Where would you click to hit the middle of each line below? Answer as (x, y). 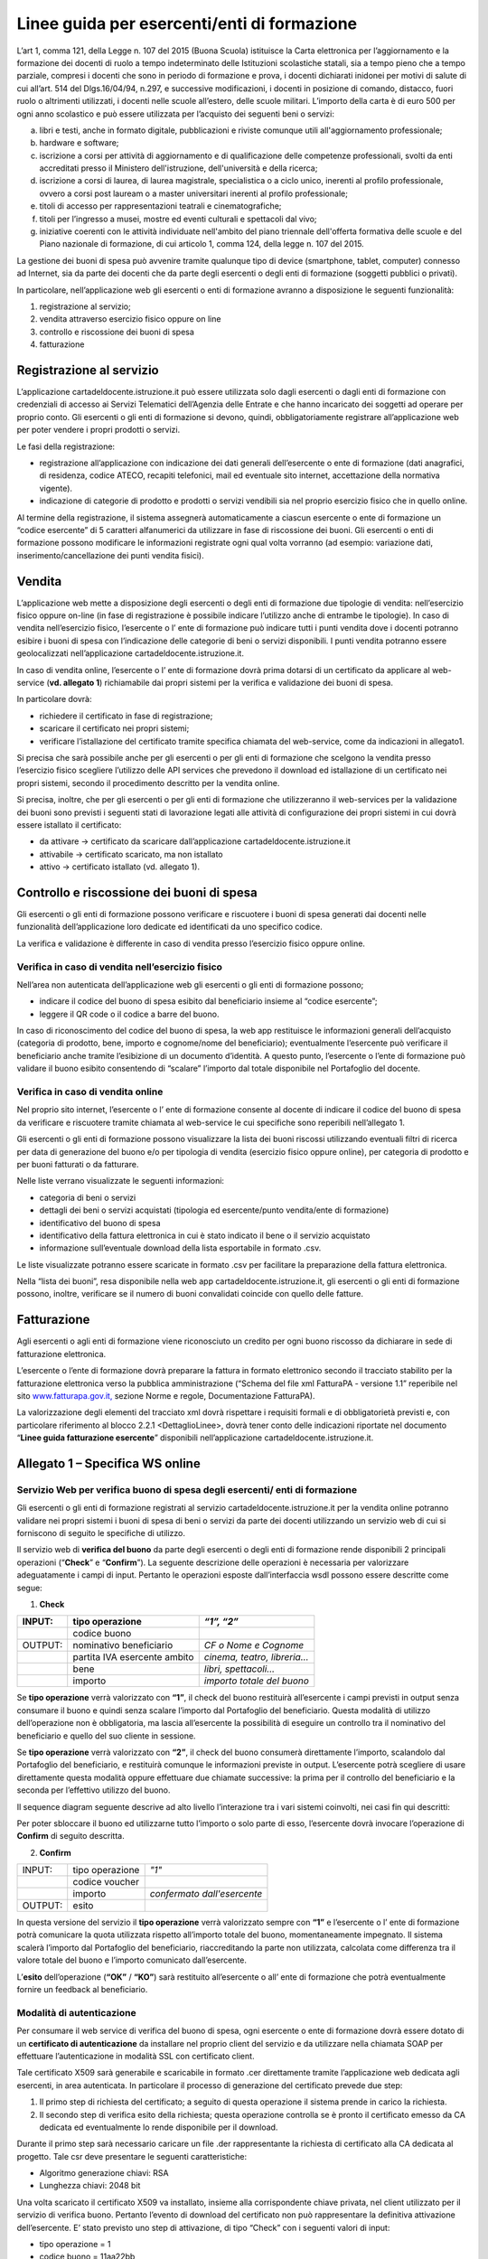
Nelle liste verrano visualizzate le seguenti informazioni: (121, 1181)
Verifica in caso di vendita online (90, 1092)
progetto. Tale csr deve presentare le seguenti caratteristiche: (132, 2156)
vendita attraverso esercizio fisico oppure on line (130, 319)
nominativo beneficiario (123, 1645)
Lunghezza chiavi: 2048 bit (90, 2186)
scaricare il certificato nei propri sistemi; (114, 728)
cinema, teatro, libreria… (256, 1657)
